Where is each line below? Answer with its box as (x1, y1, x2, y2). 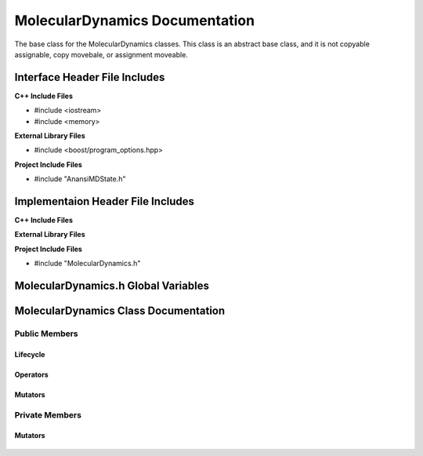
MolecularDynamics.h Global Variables (14, 279, 209, 293)
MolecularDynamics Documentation (14, 12, 255, 29)
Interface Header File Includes (14, 71, 165, 84)
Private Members (14, 409, 82, 420)
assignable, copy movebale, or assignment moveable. (14, 49, 188, 59)
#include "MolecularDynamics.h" (34, 259, 141, 268)
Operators (14, 370, 49, 379)
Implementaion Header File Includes (14, 195, 195, 208)
